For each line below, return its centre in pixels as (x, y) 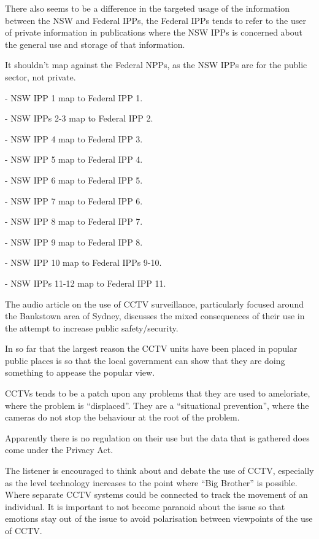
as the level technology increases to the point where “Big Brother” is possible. (151, 482)
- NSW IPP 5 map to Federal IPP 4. (74, 159)
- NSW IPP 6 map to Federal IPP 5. (74, 180)
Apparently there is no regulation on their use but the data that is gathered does (157, 437)
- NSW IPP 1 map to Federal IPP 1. (74, 97)
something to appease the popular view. (80, 372)
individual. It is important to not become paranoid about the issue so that (145, 506)
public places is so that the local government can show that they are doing (145, 360)
